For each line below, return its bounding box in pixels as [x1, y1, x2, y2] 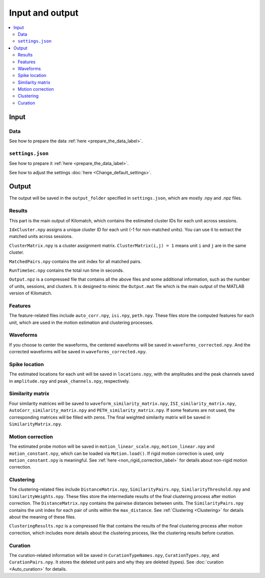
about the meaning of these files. [9, 514, 76, 520]
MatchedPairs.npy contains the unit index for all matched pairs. [9, 258, 142, 264]
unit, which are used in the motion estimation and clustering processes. [9, 319, 154, 325]
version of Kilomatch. [9, 290, 53, 296]
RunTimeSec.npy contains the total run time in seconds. [9, 267, 124, 273]
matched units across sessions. [9, 234, 73, 239]
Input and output [9, 7, 79, 18]
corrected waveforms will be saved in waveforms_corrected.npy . [9, 349, 147, 355]
